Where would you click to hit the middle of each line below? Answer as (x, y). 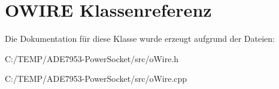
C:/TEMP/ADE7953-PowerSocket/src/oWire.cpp (96, 79)
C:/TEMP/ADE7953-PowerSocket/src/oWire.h (92, 58)
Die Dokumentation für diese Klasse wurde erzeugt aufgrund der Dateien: (140, 39)
